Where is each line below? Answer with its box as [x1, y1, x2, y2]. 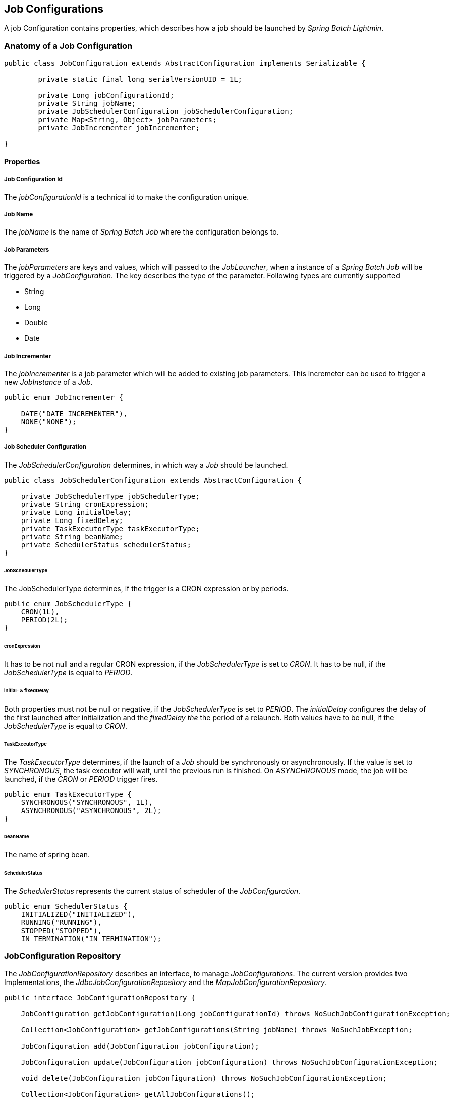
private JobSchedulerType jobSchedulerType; [21, 492, 200, 500]
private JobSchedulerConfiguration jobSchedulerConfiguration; [38, 107, 294, 116]
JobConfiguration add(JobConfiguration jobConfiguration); [21, 1041, 259, 1050]
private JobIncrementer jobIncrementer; [38, 124, 200, 132]
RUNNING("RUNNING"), [21, 918, 102, 927]
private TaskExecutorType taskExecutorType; [21, 524, 200, 533]
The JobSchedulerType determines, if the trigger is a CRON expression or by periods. [4, 584, 289, 593]
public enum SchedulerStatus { [4, 902, 128, 910]
